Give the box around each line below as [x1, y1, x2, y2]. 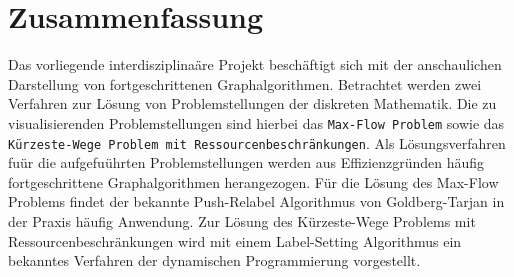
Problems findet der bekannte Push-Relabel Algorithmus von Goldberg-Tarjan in [8, 191, 505, 212]
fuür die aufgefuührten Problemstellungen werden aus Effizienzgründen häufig [8, 152, 485, 173]
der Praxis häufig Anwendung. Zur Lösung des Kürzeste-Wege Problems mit [8, 211, 476, 231]
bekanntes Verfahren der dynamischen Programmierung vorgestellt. [8, 250, 421, 271]
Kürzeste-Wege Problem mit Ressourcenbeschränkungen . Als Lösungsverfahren [8, 132, 506, 153]
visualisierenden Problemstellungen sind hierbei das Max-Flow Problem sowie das [8, 112, 505, 133]
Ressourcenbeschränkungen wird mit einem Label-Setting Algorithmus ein [8, 230, 462, 251]
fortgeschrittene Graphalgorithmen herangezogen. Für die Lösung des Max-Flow [8, 171, 499, 192]
